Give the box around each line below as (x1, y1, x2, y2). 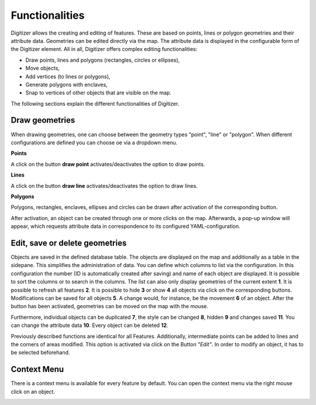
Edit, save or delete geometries (11, 238, 127, 248)
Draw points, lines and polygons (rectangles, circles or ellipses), (25, 56, 180, 63)
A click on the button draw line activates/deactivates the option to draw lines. (11, 182, 198, 189)
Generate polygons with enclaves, (25, 81, 108, 88)
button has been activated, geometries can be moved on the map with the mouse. (11, 303, 208, 310)
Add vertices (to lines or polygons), (25, 73, 111, 80)
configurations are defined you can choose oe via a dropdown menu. (11, 139, 178, 146)
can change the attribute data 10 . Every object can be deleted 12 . (11, 322, 169, 329)
